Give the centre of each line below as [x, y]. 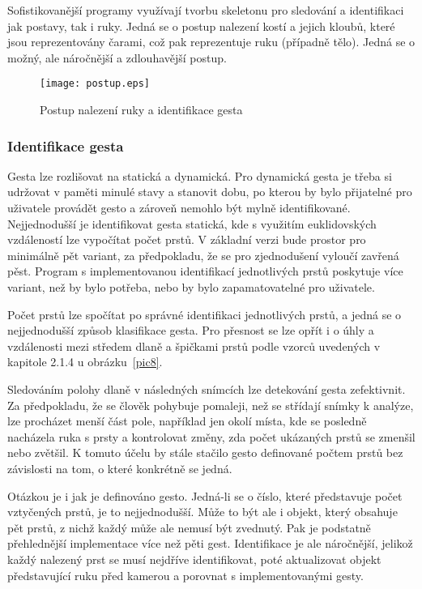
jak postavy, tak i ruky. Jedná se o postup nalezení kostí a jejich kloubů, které [201, 26]
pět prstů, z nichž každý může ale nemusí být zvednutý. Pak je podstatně [189, 527]
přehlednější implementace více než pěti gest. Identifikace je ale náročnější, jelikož [210, 543]
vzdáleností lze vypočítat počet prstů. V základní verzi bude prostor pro [187, 239]
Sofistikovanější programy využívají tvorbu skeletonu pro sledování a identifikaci [206, 10]
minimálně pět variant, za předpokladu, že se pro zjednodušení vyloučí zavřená [203, 255]
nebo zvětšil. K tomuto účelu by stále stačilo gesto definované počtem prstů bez [205, 452]
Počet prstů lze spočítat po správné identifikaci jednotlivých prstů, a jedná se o [205, 314]
